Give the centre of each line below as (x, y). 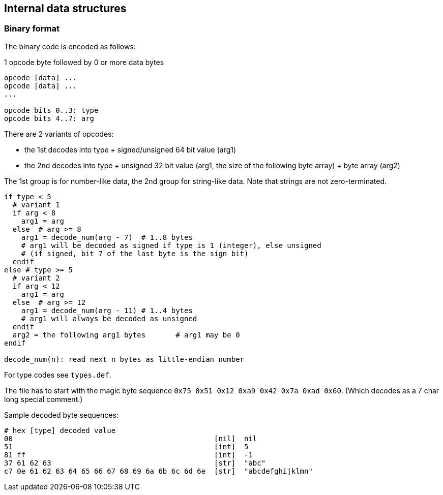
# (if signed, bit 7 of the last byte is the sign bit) (135, 253)
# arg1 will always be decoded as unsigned (109, 318)
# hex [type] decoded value (60, 430)
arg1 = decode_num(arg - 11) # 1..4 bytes (107, 310)
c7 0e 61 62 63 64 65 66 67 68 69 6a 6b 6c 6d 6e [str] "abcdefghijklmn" (158, 471)
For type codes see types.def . (58, 375)
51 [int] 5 (126, 446)
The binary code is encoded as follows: (70, 46)
